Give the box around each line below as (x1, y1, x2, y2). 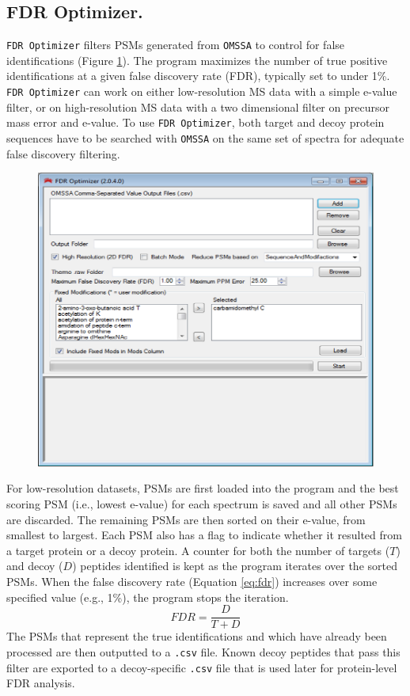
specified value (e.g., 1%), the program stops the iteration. (6, 588, 289, 605)
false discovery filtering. (6, 145, 120, 162)
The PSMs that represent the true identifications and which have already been (6, 628, 387, 645)
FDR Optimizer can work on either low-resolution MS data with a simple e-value (6, 83, 397, 100)
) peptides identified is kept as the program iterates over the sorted (72, 557, 397, 574)
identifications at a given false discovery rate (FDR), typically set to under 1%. (6, 67, 390, 84)
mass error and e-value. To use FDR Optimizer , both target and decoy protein (6, 114, 385, 131)
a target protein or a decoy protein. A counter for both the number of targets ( (6, 542, 390, 558)
